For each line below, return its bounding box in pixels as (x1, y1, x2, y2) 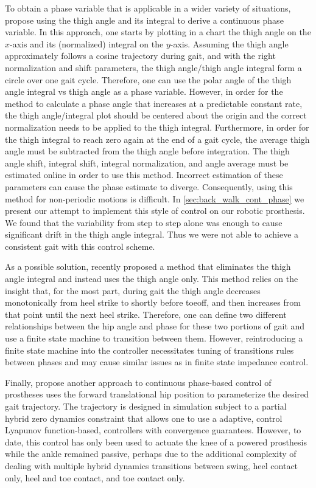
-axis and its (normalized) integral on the (10, 37, 164, 50)
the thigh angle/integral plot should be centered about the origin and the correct (5, 109, 307, 122)
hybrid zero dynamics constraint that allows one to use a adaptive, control (5, 411, 283, 424)
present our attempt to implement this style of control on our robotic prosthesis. (5, 204, 305, 217)
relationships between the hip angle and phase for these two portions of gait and (5, 320, 305, 332)
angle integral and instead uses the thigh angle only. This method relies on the (5, 272, 298, 285)
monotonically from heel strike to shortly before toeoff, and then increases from (5, 296, 301, 309)
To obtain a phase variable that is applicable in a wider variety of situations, (5, 2, 291, 14)
